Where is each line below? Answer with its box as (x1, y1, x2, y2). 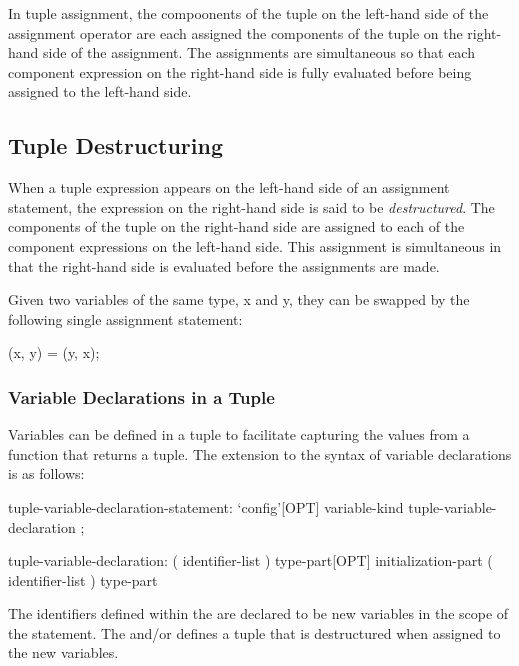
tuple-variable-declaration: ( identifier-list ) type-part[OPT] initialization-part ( (8, 550, 493, 571)
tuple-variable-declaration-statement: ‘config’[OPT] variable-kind (8, 496, 404, 517)
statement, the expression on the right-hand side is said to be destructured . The (8, 196, 495, 217)
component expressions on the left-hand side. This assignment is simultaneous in (8, 235, 502, 256)
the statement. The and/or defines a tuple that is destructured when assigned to (8, 622, 501, 643)
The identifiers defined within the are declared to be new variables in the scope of (8, 603, 509, 624)
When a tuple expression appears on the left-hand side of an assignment (8, 177, 450, 198)
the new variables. (8, 642, 119, 663)
